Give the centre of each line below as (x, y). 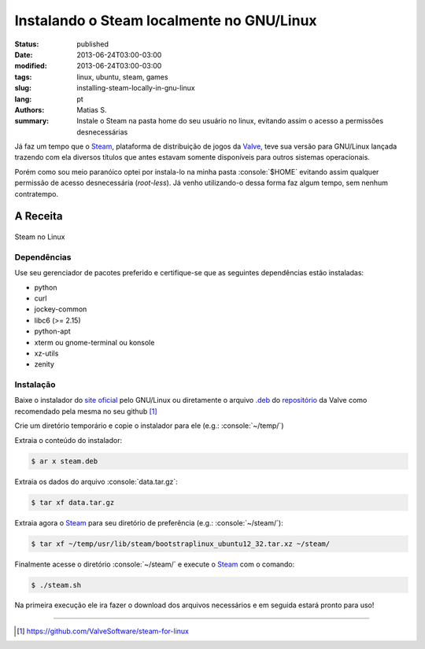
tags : (23, 77)
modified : (31, 66)
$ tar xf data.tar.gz (73, 502)
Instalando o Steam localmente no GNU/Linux (166, 20)
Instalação (35, 385)
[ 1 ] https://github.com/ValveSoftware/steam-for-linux (103, 631)
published (93, 44)
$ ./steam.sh (56, 585)
